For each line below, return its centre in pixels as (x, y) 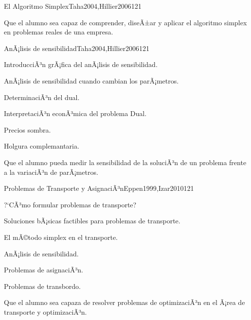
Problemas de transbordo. (42, 286)
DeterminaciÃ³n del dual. (42, 97)
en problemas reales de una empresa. (59, 32)
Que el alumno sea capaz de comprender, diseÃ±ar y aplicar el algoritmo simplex (125, 22)
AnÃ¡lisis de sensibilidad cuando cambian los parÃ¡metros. (91, 80)
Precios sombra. (27, 129)
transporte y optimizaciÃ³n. (45, 312)
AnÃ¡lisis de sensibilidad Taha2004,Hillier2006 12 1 (77, 48)
